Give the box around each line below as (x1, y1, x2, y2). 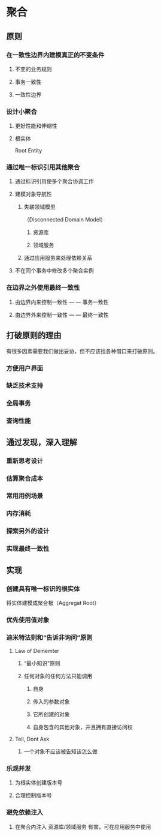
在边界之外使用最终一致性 (6, 283, 80, 292)
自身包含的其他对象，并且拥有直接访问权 (32, 724, 133, 731)
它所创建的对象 (32, 711, 70, 718)
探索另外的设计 (6, 527, 50, 535)
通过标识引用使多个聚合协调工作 (14, 178, 94, 185)
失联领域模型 (23, 203, 56, 211)
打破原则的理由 (6, 331, 62, 341)
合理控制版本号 (14, 792, 52, 799)
